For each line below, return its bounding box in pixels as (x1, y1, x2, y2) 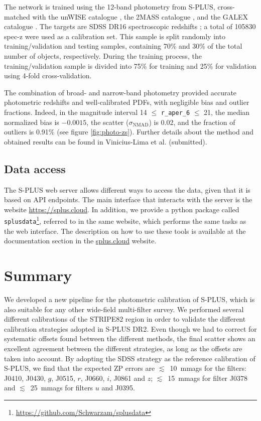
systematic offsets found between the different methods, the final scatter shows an (4, 333, 255, 344)
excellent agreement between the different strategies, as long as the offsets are (4, 343, 242, 353)
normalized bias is (4, 116, 59, 127)
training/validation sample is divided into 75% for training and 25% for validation (4, 60, 256, 71)
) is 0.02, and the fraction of (149, 116, 235, 127)
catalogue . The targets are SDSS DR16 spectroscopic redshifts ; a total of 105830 (4, 21, 256, 32)
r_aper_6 (161, 109, 190, 116)
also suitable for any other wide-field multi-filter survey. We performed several (4, 304, 244, 314)
